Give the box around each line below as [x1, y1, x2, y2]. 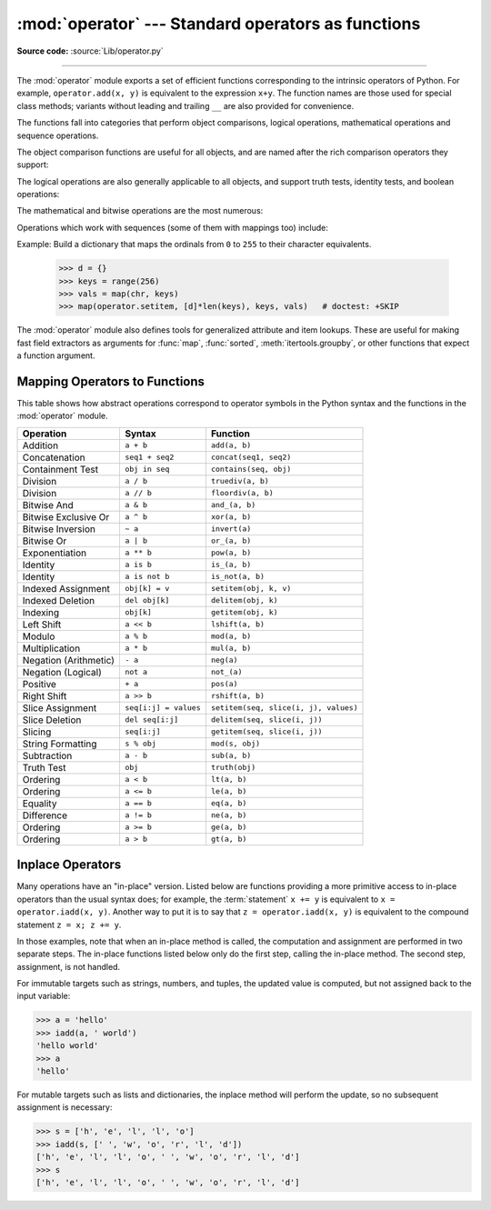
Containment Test [22, 463, 99, 475]
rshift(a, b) [210, 691, 266, 701]
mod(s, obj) [210, 739, 261, 749]
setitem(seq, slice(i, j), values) [210, 703, 358, 713]
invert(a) [210, 524, 252, 534]
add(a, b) [210, 441, 252, 450]
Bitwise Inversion [22, 523, 95, 535]
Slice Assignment [22, 701, 97, 714]
